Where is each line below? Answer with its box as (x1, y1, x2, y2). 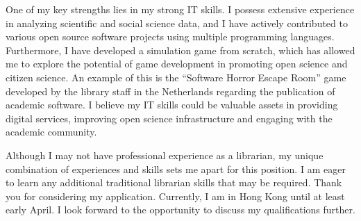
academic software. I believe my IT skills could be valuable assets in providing (6, 97, 338, 112)
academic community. (6, 124, 97, 139)
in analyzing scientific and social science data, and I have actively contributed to (6, 15, 348, 30)
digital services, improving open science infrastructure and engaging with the (6, 110, 333, 125)
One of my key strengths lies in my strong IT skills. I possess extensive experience (6, 2, 355, 16)
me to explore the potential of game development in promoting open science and (6, 56, 348, 71)
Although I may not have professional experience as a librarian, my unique (6, 147, 324, 162)
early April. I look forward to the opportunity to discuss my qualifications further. (6, 202, 355, 217)
